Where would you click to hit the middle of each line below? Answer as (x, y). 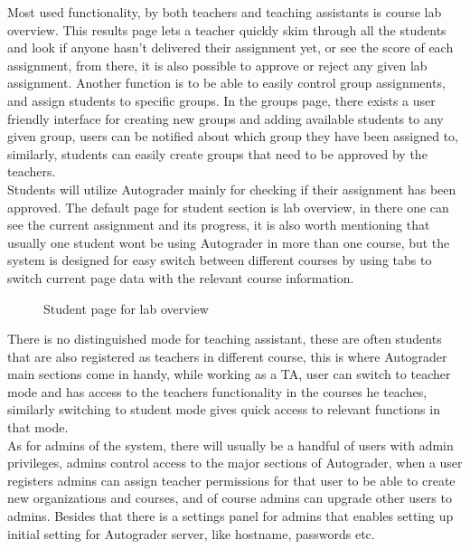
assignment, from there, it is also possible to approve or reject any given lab (217, 65)
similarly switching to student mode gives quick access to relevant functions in (224, 409)
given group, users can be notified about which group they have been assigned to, (233, 136)
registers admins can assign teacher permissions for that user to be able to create (231, 480)
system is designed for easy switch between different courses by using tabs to (220, 260)
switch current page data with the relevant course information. (181, 277)
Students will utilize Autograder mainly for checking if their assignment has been (232, 189)
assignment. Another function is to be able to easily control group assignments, (226, 83)
